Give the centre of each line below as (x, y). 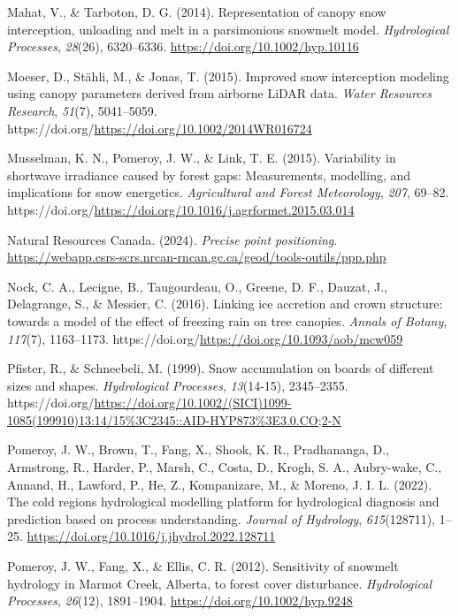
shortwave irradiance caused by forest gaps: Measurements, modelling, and (209, 175)
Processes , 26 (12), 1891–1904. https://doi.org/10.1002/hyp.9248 (180, 601)
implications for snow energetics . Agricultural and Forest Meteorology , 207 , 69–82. (228, 192)
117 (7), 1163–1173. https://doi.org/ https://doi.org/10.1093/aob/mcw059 (205, 338)
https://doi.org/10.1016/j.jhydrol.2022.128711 (151, 536)
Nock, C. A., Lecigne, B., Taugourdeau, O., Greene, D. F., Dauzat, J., (197, 286)
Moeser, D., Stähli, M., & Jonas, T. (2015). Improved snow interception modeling (228, 76)
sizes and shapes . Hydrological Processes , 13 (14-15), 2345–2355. (178, 385)
